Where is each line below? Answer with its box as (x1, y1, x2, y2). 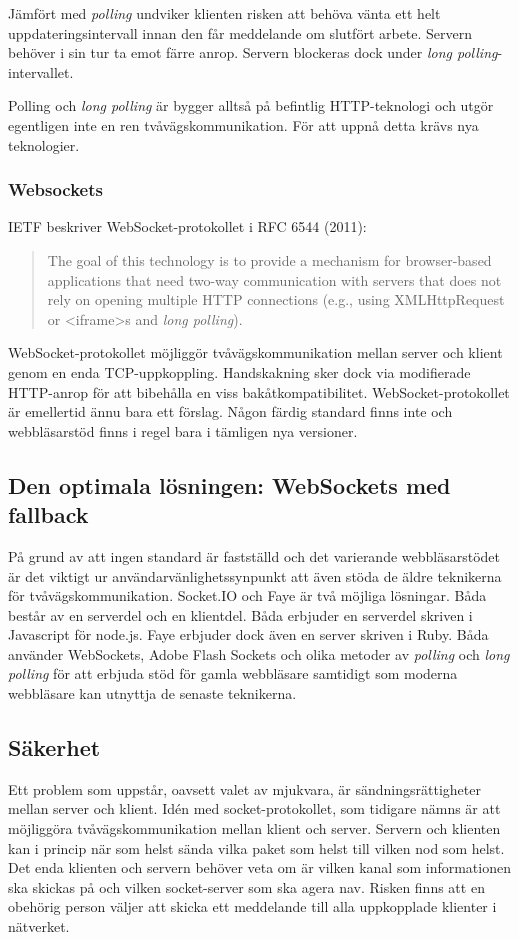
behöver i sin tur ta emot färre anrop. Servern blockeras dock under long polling (8, 42, 498, 63)
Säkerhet (8, 732, 101, 763)
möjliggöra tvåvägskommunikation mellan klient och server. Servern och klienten (8, 818, 501, 839)
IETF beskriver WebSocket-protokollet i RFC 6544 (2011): (8, 216, 367, 237)
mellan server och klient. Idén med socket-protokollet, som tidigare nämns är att (8, 798, 501, 819)
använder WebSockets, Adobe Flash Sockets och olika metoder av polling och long (8, 643, 510, 664)
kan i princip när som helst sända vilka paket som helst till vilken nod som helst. (8, 837, 505, 858)
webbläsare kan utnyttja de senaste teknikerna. (8, 683, 297, 704)
